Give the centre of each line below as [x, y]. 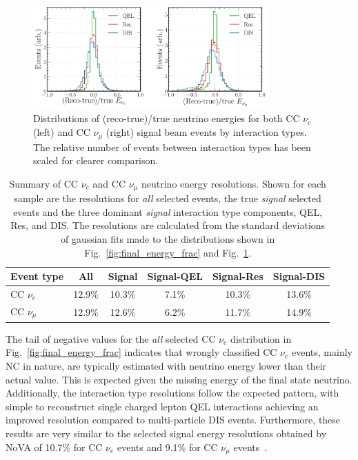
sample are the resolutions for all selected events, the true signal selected [168, 198]
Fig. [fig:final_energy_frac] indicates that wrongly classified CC [141, 352]
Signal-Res [238, 276]
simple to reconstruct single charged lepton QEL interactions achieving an [162, 406]
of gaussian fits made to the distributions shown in [168, 238]
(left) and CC [62, 132]
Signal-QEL [175, 276]
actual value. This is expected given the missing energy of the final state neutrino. [179, 379]
